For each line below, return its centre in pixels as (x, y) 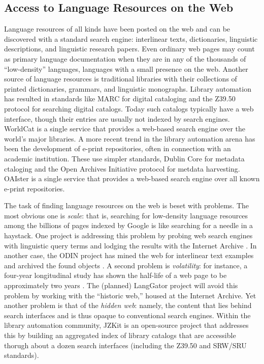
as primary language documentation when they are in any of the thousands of (125, 58)
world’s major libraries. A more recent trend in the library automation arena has (130, 138)
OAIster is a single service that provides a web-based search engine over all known (132, 178)
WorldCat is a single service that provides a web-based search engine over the (125, 129)
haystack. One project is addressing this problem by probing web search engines (128, 235)
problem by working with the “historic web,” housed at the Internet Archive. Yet (130, 295)
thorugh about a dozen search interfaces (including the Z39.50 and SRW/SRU (125, 345)
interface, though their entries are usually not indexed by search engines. (117, 118)
